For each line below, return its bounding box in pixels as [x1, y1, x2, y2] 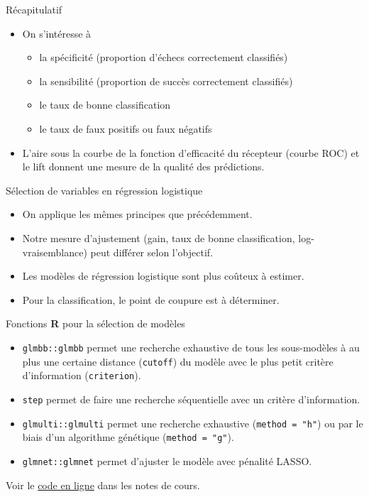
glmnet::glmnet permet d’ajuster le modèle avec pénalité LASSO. [22, 453, 312, 468]
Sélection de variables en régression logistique [6, 182, 203, 197]
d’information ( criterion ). [22, 368, 141, 383]
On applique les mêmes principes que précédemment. [22, 207, 253, 222]
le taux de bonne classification [39, 97, 171, 112]
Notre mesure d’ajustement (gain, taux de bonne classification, [22, 230, 295, 245]
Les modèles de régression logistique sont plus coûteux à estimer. [22, 268, 304, 283]
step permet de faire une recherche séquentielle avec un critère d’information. [22, 391, 360, 406]
